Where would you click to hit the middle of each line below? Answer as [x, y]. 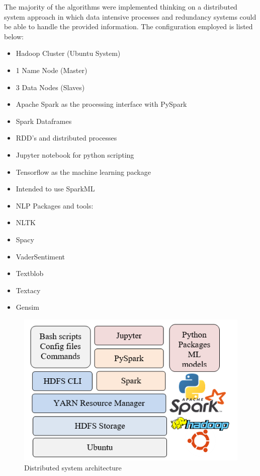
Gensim [27, 307]
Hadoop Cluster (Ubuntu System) [68, 53]
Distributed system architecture [73, 467]
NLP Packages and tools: [55, 205]
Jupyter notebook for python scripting [75, 154]
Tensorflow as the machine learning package [83, 172]
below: [14, 36]
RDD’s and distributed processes [66, 138]
